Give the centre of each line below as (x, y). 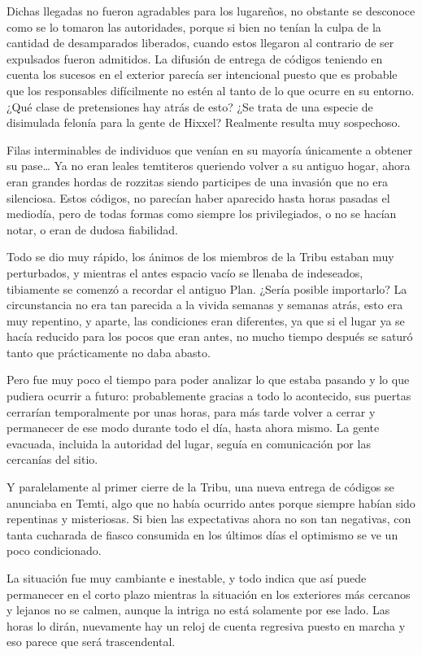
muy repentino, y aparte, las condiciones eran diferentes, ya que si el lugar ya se (206, 320)
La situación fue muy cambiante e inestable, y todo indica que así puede (187, 578)
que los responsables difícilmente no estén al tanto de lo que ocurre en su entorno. (211, 90)
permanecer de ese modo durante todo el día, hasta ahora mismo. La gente (193, 428)
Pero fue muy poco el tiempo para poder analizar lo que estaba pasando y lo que (208, 380)
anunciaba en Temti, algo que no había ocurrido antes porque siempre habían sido (211, 502)
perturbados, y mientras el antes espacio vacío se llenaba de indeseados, (185, 272)
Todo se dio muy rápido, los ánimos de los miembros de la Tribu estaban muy (200, 257)
